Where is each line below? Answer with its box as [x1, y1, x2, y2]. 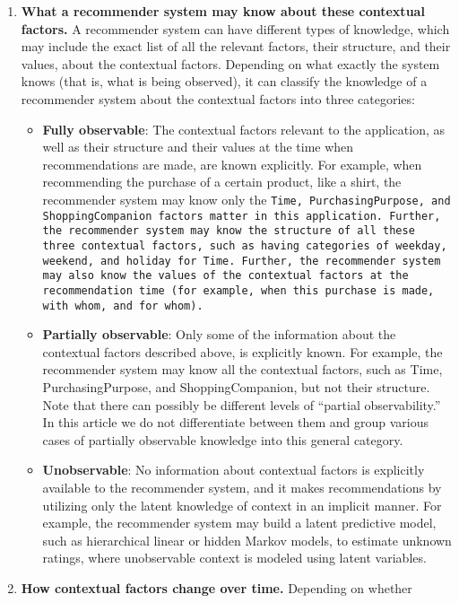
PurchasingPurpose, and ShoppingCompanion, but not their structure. [42, 377, 430, 396]
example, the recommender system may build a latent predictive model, [42, 513, 437, 532]
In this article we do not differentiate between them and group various [42, 413, 429, 432]
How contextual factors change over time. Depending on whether [21, 578, 412, 597]
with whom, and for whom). [42, 299, 204, 312]
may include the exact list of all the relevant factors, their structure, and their [21, 37, 451, 56]
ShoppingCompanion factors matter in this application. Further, [42, 209, 441, 223]
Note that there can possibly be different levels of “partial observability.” [42, 395, 441, 414]
